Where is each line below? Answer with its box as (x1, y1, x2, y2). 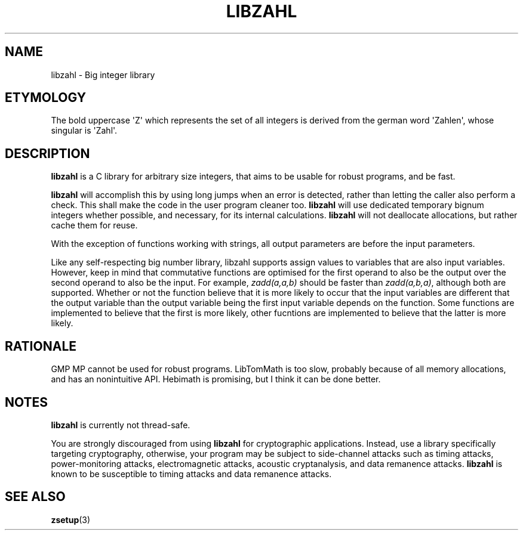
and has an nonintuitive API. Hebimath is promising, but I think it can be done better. (51, 374, 381, 385)
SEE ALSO (5, 489, 66, 505)
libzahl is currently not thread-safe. (51, 419, 190, 430)
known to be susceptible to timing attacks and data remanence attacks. (51, 468, 332, 479)
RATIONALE (5, 338, 77, 354)
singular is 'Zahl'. (51, 125, 118, 136)
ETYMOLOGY (5, 90, 87, 106)
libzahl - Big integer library (51, 69, 155, 80)
